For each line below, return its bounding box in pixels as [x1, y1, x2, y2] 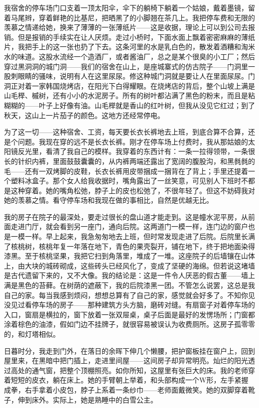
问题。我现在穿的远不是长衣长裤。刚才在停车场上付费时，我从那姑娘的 [17, 136, 248, 146]
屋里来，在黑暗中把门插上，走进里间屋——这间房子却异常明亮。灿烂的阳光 [4, 355, 248, 366]
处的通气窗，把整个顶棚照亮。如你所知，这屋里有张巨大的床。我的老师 [17, 365, 248, 375]
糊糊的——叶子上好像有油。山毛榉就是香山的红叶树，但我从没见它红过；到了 [4, 100, 255, 110]
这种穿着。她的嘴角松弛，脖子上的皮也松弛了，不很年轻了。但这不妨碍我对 [10, 185, 255, 195]
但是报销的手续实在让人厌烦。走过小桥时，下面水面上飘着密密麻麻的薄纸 [17, 31, 255, 42]
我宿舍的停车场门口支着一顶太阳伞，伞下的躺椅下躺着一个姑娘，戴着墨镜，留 [4, 2, 255, 12]
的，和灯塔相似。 [4, 329, 60, 339]
